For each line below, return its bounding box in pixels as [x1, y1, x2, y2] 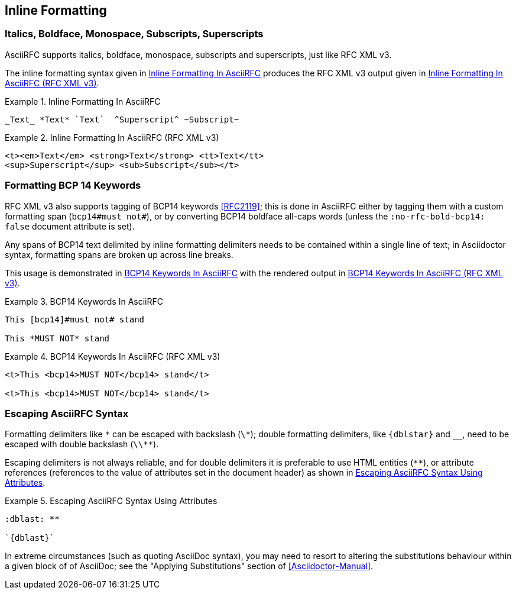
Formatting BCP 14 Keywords [5, 179, 141, 192]
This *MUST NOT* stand [5, 333, 110, 343]
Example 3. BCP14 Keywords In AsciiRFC [5, 296, 163, 306]
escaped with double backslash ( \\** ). [5, 439, 159, 450]
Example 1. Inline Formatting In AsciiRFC [5, 96, 161, 106]
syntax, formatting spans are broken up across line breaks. [5, 249, 233, 260]
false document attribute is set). [5, 221, 135, 231]
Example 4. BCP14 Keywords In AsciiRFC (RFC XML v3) [5, 351, 220, 361]
